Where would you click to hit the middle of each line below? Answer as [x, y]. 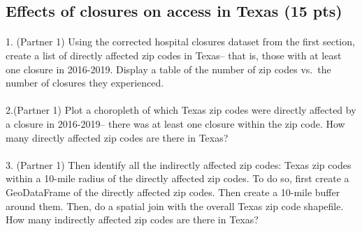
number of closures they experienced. [85, 83]
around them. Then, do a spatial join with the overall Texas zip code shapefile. [175, 206]
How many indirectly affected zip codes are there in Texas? [132, 219]
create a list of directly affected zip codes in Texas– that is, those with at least [174, 55]
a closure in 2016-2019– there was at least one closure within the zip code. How [175, 123]
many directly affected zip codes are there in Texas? [117, 137]
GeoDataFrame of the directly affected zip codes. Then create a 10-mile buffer [173, 192]
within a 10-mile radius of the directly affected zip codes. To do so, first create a [178, 178]
